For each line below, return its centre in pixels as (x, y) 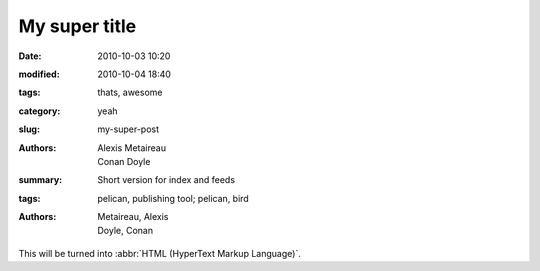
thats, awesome (130, 92)
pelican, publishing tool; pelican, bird (173, 198)
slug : (29, 129)
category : (39, 111)
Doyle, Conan (125, 231)
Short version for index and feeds (166, 180)
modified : (39, 74)
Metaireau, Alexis (133, 217)
